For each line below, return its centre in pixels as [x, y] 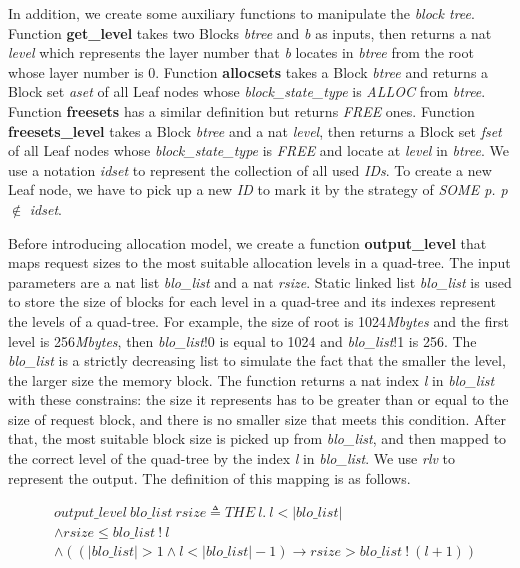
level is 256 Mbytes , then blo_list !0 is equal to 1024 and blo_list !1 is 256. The [242, 340]
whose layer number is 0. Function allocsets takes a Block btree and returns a [248, 71]
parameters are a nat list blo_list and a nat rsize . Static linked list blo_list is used [260, 281]
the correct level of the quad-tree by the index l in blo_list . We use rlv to [232, 458]
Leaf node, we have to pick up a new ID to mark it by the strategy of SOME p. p [258, 189]
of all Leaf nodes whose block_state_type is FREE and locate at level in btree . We [258, 150]
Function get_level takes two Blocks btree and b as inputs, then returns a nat [250, 32]
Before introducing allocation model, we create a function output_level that [247, 242]
